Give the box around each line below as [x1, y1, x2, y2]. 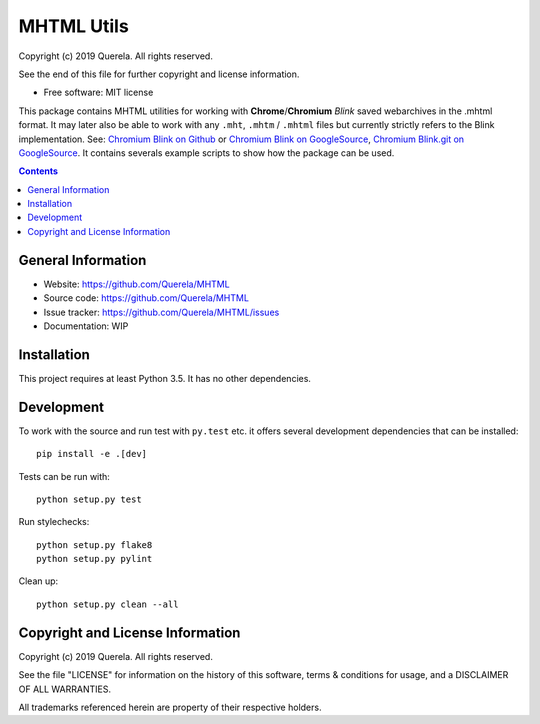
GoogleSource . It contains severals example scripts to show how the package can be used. [18, 146, 395, 159]
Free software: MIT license [43, 86, 154, 99]
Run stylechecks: [18, 516, 90, 528]
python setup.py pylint [36, 553, 153, 565]
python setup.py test [36, 493, 142, 505]
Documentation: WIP [43, 320, 129, 332]
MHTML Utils [18, 15, 129, 37]
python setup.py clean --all [36, 598, 179, 610]
